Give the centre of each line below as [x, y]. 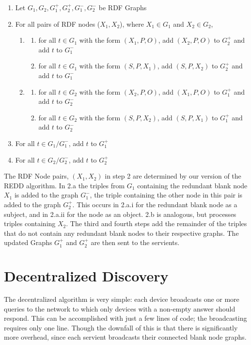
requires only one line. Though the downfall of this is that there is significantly [121, 327]
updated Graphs [28, 242]
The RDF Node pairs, [36, 176]
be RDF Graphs [123, 7]
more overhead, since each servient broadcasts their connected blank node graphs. [125, 337]
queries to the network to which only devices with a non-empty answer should [120, 308]
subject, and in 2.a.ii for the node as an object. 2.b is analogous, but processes [120, 214]
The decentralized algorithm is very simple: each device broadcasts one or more [122, 299]
